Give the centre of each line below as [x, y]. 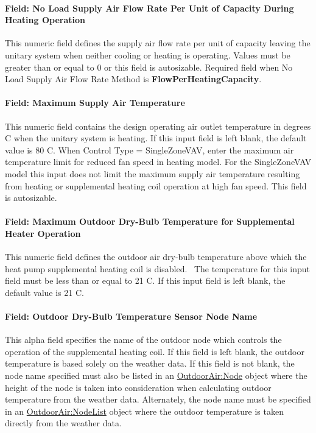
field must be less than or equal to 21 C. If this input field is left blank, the [145, 280]
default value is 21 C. [44, 292]
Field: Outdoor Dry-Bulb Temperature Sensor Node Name [131, 316]
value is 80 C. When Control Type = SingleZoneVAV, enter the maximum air [149, 150]
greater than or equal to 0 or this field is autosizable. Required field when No [149, 67]
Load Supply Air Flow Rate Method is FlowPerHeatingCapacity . [133, 79]
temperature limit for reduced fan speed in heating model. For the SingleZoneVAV [158, 162]
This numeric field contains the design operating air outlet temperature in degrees [158, 126]
